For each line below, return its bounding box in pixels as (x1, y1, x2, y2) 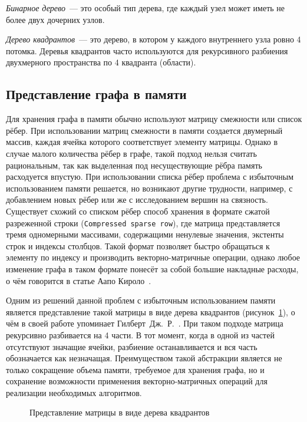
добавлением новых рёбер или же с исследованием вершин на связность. (6, 193, 268, 206)
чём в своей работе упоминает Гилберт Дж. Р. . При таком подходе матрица (6, 317, 283, 329)
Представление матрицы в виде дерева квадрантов (29, 406, 210, 418)
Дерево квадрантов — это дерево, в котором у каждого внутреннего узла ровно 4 (6, 33, 301, 45)
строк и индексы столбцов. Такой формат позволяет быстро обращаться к (6, 239, 270, 252)
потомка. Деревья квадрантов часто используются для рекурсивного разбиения (6, 44, 288, 57)
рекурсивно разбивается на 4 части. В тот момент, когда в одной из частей (6, 328, 275, 341)
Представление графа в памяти (6, 85, 187, 103)
